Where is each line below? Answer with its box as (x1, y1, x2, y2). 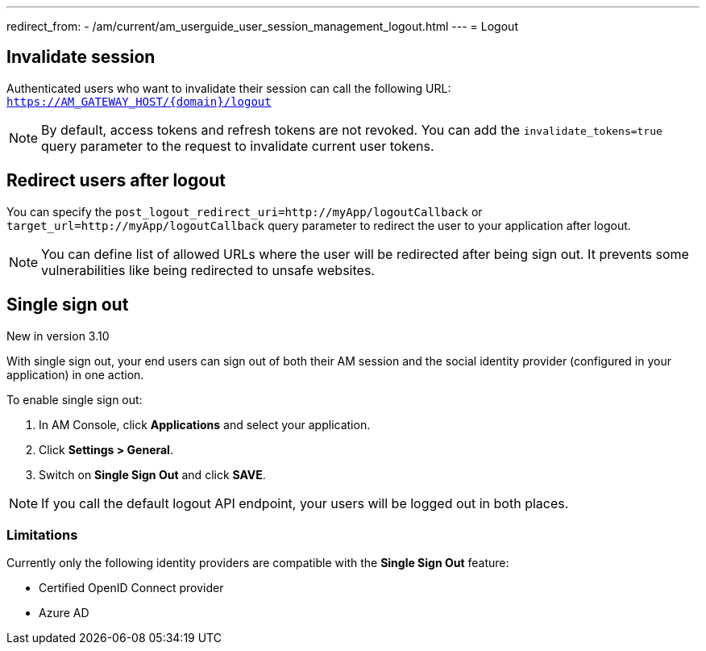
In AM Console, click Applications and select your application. (39, 417, 371, 432)
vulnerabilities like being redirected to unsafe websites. (41, 261, 375, 278)
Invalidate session (6, 47, 156, 68)
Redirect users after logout (6, 170, 226, 191)
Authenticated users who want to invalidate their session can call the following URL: (6, 81, 451, 95)
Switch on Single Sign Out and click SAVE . (39, 467, 266, 482)
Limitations (6, 526, 78, 543)
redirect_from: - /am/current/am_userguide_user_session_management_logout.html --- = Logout (6, 19, 518, 33)
